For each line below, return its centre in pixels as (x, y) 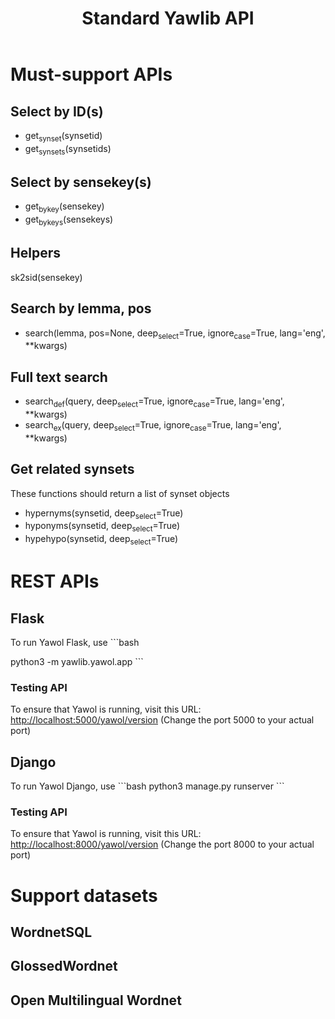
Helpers (35, 253)
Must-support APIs (91, 74)
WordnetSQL (51, 932)
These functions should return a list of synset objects (120, 493)
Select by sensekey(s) (81, 182)
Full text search (59, 377)
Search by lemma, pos (81, 308)
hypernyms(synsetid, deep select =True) (104, 514)
